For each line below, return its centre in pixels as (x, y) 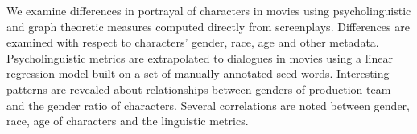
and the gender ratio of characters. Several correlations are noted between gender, (208, 105)
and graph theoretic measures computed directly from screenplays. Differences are (208, 26)
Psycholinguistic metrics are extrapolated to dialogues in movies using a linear (200, 57)
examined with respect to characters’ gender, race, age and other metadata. (193, 42)
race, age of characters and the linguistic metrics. (128, 121)
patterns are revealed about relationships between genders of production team (199, 89)
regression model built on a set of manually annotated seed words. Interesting (198, 73)
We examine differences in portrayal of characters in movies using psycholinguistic (209, 10)
